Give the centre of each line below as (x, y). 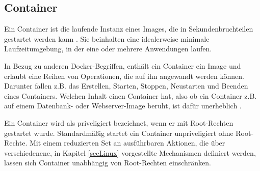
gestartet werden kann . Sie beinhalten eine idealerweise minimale (107, 38)
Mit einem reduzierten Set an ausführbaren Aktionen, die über (127, 143)
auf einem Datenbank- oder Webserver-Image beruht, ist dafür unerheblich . (123, 106)
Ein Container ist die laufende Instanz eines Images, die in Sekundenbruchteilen (129, 29)
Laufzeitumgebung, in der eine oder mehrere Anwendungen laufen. (108, 49)
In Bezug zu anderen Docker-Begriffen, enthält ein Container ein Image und (123, 65)
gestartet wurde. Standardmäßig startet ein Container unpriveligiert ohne (119, 133)
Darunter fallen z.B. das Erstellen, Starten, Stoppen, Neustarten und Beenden (126, 86)
